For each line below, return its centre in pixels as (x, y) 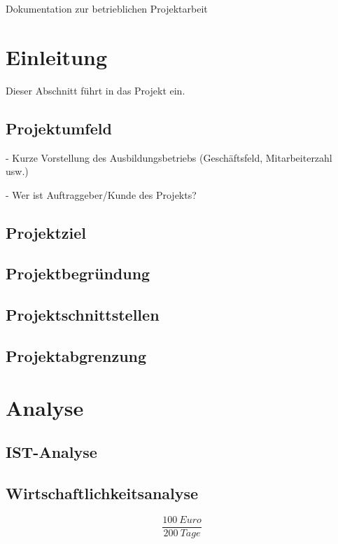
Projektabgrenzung (76, 356)
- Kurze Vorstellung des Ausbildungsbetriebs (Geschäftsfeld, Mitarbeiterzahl (169, 157)
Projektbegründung (78, 273)
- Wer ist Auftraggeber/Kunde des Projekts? (101, 194)
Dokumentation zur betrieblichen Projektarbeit (107, 8)
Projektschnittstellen (83, 315)
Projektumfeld (59, 128)
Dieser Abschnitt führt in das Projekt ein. (96, 90)
